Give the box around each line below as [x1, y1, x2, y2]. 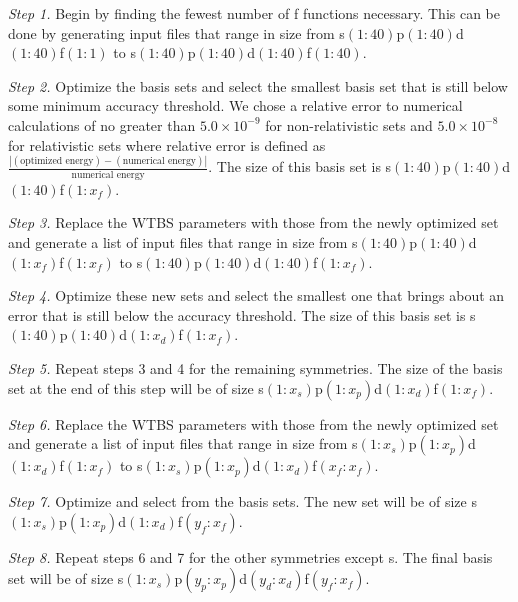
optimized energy [20, 156, 94, 167]
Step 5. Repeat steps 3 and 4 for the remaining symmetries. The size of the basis [8, 357, 503, 378]
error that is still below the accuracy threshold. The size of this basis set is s [8, 304, 476, 325]
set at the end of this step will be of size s [8, 377, 264, 398]
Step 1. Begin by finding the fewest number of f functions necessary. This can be [8, 3, 501, 23]
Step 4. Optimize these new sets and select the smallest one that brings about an [8, 285, 505, 306]
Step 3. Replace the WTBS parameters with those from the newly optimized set [8, 212, 499, 233]
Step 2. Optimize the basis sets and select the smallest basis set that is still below [8, 75, 508, 96]
